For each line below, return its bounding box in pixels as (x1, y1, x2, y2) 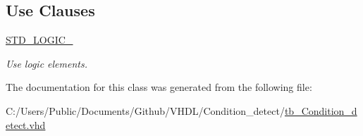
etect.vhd (6, 117, 46, 132)
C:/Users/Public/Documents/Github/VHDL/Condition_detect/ (6, 103, 285, 118)
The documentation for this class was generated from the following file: (6, 80, 312, 94)
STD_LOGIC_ (6, 32, 73, 47)
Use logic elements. (6, 56, 87, 70)
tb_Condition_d (284, 103, 357, 118)
